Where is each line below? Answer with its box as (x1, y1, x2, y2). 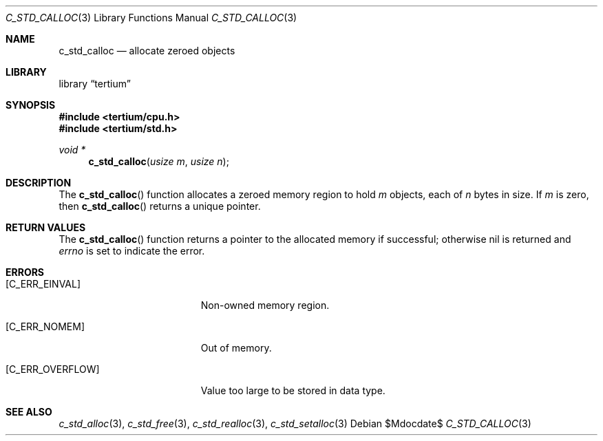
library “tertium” (59, 78, 131, 89)
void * (59, 144, 86, 155)
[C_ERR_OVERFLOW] (6, 363, 100, 375)
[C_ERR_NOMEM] (6, 321, 85, 332)
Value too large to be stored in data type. (200, 385, 385, 396)
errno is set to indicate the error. (59, 245, 205, 257)
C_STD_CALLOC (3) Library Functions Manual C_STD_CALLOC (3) (6, 12, 297, 23)
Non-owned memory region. (200, 299, 330, 311)
